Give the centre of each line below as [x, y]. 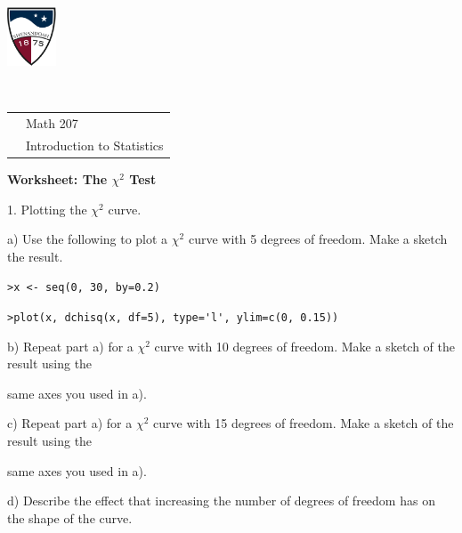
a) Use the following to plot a [88, 239]
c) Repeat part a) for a [70, 423]
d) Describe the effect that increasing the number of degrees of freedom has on [221, 501]
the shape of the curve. [70, 517]
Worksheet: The [57, 179]
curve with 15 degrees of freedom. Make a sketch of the [304, 423]
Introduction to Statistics [95, 145]
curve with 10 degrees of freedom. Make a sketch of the [304, 346]
